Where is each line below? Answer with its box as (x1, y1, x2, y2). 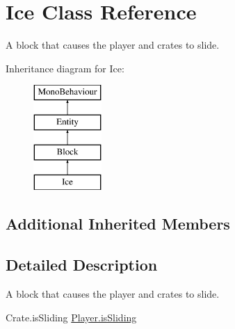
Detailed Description (6, 254, 158, 275)
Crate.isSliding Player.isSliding (6, 310, 137, 324)
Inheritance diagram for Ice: (6, 61, 124, 75)
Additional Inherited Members (6, 213, 230, 234)
